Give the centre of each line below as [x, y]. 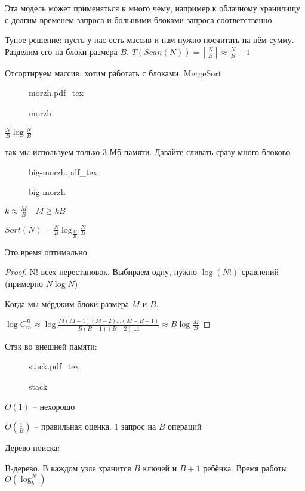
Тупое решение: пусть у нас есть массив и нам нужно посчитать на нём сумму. [150, 40]
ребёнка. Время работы [245, 467]
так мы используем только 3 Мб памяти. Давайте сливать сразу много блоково [148, 151]
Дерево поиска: [33, 448]
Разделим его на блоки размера [61, 51]
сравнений [260, 272]
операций [185, 426]
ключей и [160, 467]
